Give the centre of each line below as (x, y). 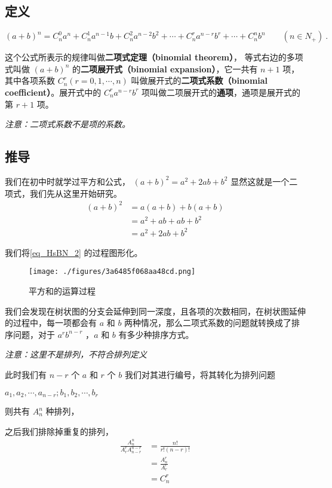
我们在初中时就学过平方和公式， (67, 181)
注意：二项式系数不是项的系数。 (67, 124)
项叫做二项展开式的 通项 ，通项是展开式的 (221, 92)
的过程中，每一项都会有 (51, 323)
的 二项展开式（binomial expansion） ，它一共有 (165, 68)
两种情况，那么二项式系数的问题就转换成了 (208, 323)
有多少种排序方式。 (156, 334)
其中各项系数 (30, 80)
